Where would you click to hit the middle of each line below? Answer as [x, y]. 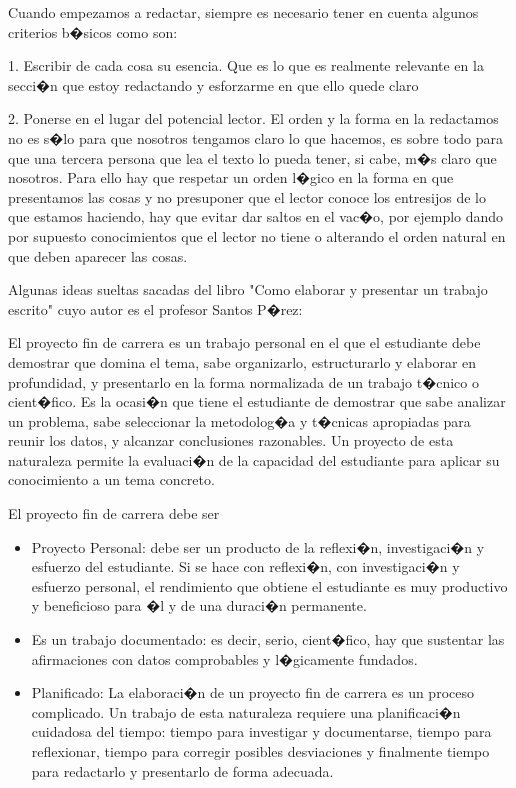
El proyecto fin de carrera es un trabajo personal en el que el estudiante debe [244, 342]
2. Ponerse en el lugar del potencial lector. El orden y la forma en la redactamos [253, 118]
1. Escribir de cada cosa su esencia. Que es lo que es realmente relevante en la [246, 65]
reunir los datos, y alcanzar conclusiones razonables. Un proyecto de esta [231, 440]
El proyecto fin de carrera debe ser [114, 513]
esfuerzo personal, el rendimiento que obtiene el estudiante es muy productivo [269, 585]
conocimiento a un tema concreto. [111, 479]
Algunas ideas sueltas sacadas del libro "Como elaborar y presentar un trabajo [248, 289]
